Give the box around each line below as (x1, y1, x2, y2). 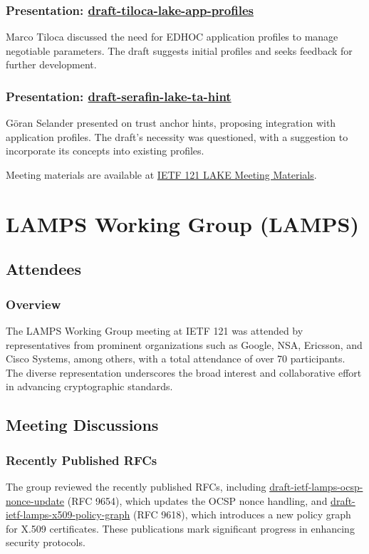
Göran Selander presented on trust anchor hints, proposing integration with (6, 115, 336, 130)
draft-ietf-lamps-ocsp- (269, 479, 363, 493)
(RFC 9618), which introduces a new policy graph (133, 507, 351, 522)
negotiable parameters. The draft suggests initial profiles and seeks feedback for (6, 43, 353, 58)
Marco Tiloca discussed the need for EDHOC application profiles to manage (6, 29, 338, 44)
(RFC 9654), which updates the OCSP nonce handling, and (67, 493, 328, 508)
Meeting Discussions (6, 414, 159, 436)
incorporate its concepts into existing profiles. (6, 143, 204, 158)
